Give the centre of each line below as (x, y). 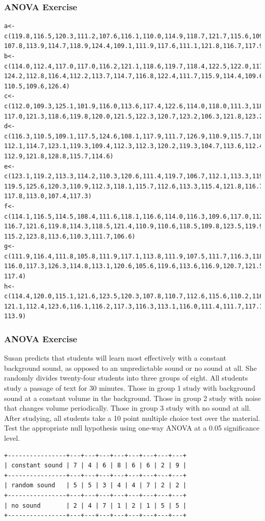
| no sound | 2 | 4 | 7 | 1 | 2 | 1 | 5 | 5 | (95, 505)
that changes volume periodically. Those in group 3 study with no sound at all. (128, 408)
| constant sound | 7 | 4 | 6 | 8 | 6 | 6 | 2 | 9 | (95, 466)
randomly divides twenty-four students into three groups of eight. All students (126, 378)
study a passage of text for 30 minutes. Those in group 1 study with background (130, 388)
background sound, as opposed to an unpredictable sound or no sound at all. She (130, 368)
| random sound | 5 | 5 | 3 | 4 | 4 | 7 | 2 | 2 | (95, 486)
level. (12, 438)
